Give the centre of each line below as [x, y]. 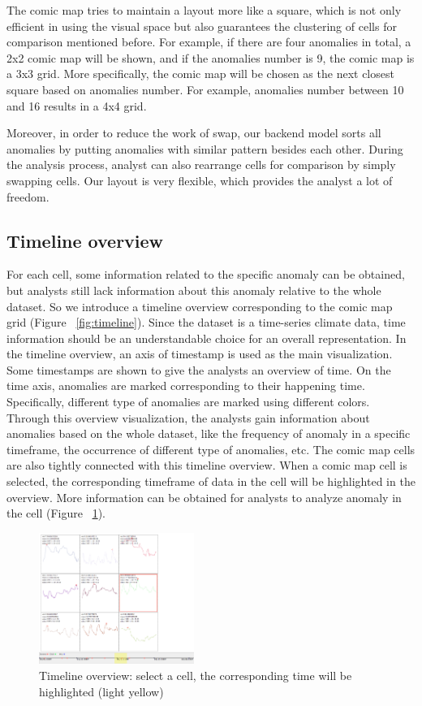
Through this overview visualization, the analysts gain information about [188, 417]
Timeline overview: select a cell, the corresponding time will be [196, 675]
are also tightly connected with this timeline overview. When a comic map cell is [207, 465]
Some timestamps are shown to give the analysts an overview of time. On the [199, 369]
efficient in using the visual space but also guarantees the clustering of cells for [202, 26]
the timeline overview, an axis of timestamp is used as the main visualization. [200, 354]
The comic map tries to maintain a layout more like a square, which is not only [204, 10]
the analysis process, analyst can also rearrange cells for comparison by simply [201, 165]
